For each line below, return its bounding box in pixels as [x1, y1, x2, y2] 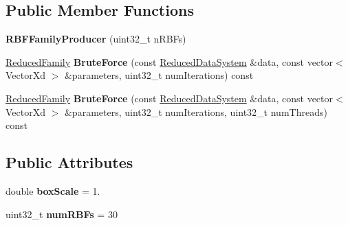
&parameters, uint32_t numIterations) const [64, 68, 254, 82]
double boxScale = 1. [6, 183, 100, 198]
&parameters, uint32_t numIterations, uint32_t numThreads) [64, 104, 327, 119]
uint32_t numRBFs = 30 [6, 206, 118, 221]
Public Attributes [6, 152, 133, 173]
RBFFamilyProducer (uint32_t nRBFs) [6, 32, 186, 46]
